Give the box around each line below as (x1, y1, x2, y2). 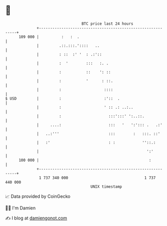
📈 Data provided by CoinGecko (5, 193, 71, 199)
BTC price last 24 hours (81, 21, 134, 26)
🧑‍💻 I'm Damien (5, 205, 36, 211)
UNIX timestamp (90, 184, 122, 189)
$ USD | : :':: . (5, 96, 120, 101)
